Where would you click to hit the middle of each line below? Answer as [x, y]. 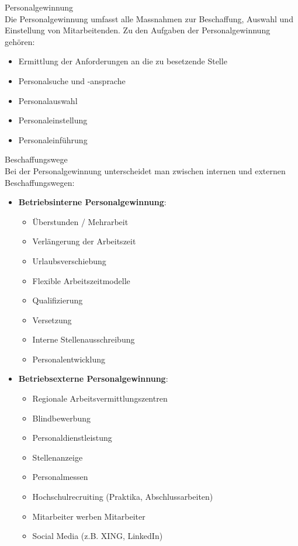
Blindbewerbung [62, 418]
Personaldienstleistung [72, 438]
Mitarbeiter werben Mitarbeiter [89, 516]
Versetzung [52, 319]
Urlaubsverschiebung [69, 260]
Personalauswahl [48, 100]
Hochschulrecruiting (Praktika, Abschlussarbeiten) [123, 497]
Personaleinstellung [53, 120]
